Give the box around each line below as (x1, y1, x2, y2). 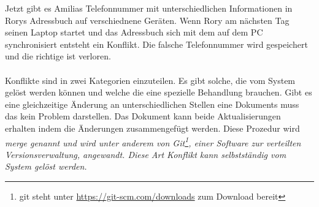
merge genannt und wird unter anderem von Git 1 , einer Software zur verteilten (5, 134, 301, 149)
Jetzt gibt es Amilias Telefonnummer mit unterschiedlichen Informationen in (5, 2, 293, 14)
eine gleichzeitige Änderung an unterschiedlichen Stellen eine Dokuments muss (5, 97, 299, 110)
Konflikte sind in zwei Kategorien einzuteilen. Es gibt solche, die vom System (5, 73, 296, 86)
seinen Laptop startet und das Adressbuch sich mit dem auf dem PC (5, 26, 263, 39)
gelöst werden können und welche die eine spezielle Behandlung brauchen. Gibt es (5, 86, 312, 99)
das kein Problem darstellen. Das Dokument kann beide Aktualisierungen (5, 110, 281, 122)
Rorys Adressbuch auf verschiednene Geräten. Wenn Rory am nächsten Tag (5, 13, 290, 26)
